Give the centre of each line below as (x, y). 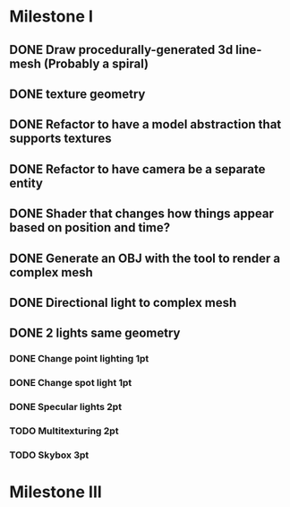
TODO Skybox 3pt (49, 455)
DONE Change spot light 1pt (71, 383)
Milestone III (56, 492)
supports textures (60, 139)
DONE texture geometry (77, 94)
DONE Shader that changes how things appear (142, 214)
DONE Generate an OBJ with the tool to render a (145, 258)
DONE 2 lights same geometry (95, 333)
